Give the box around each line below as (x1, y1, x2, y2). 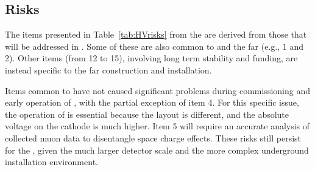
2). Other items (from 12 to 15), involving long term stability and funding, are (5, 52, 298, 64)
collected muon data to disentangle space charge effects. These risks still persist (5, 131, 302, 144)
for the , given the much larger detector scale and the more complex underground (5, 143, 309, 156)
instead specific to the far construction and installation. (5, 63, 212, 76)
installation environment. (5, 155, 98, 168)
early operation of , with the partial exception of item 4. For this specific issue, (5, 96, 299, 109)
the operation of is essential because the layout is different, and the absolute (5, 107, 289, 120)
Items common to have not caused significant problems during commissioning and (5, 84, 311, 97)
